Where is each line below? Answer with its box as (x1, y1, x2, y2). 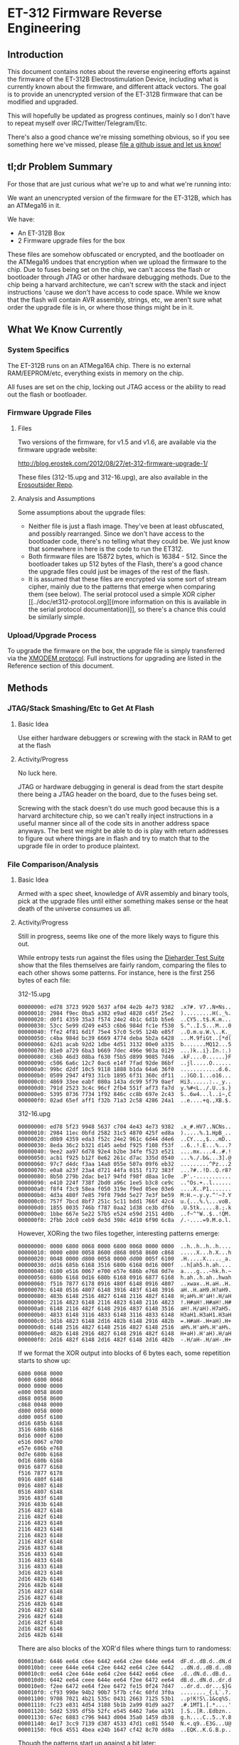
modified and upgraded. (7, 97, 78, 106)
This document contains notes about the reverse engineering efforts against (7, 68, 231, 75)
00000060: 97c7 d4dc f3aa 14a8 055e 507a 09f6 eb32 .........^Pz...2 (17, 1161, 232, 1168)
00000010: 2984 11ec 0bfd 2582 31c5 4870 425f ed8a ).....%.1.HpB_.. (17, 1129, 232, 1137)
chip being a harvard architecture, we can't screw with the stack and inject (7, 280, 226, 289)
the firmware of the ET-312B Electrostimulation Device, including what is (7, 75, 219, 83)
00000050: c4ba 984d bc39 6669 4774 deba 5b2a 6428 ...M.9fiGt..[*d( (17, 1035, 232, 1042)
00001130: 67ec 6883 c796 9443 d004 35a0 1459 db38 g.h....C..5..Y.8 (17, 1714, 232, 1722)
